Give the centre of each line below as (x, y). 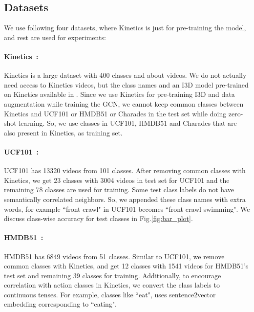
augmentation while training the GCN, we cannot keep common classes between (124, 103)
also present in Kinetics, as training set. (63, 132)
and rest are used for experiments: (55, 37)
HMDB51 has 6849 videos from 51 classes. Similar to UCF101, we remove (114, 256)
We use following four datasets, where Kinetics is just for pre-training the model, (125, 28)
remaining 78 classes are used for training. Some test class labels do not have (119, 189)
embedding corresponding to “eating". (60, 304)
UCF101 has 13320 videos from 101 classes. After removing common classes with (125, 170)
